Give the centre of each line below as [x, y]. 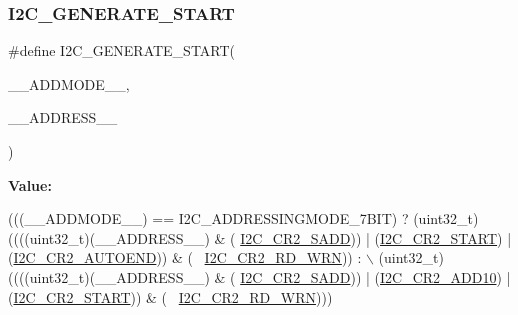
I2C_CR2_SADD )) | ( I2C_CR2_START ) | [376, 237]
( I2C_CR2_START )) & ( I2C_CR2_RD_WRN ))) [170, 296]
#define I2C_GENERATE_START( [122, 50]
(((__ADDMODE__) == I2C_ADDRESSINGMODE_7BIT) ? [208, 218]
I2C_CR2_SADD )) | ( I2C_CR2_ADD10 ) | [375, 276]
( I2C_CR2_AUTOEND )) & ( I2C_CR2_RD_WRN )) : [185, 257]
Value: [30, 184]
